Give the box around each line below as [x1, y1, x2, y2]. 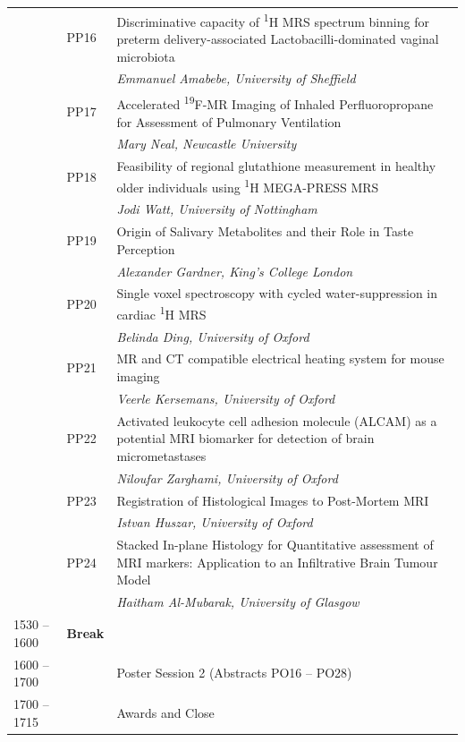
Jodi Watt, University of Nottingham [116, 200, 317, 218]
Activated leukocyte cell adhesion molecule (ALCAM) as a [116, 411, 437, 430]
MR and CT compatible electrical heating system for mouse [116, 349, 444, 368]
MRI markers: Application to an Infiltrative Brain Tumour [116, 552, 438, 571]
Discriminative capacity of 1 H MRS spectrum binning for [116, 9, 429, 30]
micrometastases [116, 446, 207, 465]
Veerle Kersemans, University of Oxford [116, 388, 335, 407]
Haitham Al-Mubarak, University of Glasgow [116, 593, 359, 611]
